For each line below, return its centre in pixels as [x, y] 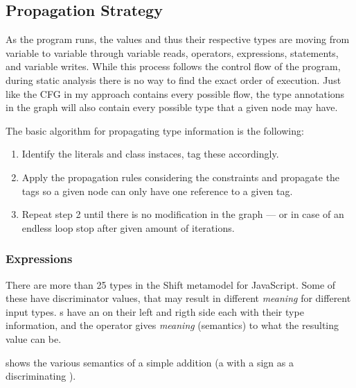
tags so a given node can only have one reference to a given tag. [157, 191]
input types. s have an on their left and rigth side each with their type [155, 311]
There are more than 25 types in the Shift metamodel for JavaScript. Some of [171, 284]
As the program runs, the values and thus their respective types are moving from [178, 39]
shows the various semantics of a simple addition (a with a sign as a [150, 362]
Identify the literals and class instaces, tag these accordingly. [150, 154]
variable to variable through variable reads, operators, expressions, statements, [172, 52]
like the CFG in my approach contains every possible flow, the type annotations [175, 93]
